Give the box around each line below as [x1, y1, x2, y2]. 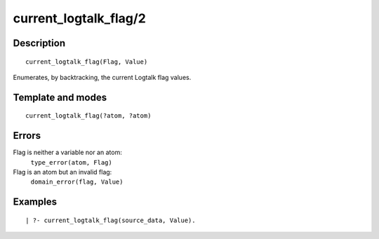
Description [13, 37, 66, 49]
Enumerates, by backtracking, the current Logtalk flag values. [13, 73, 192, 81]
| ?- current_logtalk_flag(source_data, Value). [25, 216, 196, 224]
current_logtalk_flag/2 [13, 11, 147, 26]
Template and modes [13, 91, 107, 103]
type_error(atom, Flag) [30, 158, 112, 166]
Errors [13, 130, 41, 142]
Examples [13, 196, 58, 208]
